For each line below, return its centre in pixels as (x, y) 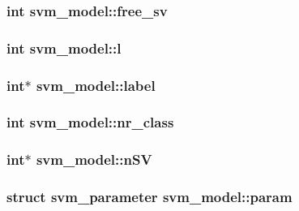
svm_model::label (96, 85)
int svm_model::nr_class (90, 122)
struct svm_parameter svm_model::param (149, 197)
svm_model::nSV (94, 159)
